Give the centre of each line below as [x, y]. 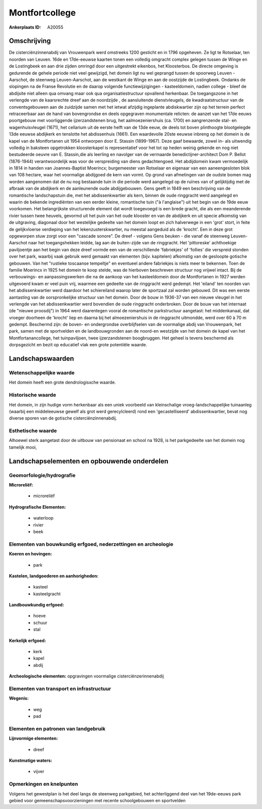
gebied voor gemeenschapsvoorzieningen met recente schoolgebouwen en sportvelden [97, 800]
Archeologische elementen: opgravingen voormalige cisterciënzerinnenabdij [87, 676]
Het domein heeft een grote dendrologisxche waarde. [62, 382]
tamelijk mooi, [23, 447]
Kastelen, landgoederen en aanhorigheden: [54, 576]
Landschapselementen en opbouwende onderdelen [89, 461]
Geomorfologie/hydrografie [42, 475]
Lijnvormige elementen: [33, 739]
